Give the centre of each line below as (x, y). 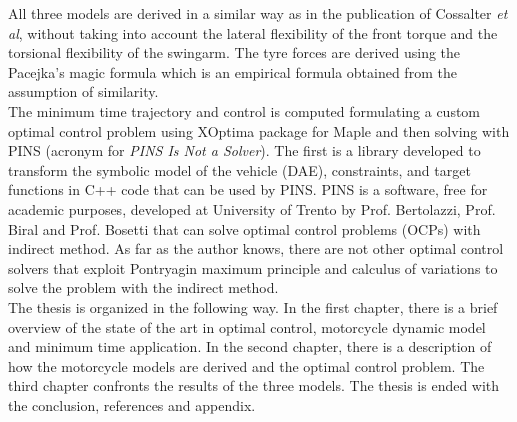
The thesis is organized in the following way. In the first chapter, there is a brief (253, 306)
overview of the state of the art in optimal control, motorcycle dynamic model (247, 326)
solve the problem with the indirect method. (143, 287)
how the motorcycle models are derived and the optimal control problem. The (246, 365)
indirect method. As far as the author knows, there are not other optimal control (256, 248)
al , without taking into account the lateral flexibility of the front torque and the (253, 32)
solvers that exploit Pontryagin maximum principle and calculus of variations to (253, 267)
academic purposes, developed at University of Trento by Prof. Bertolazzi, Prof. (252, 208)
